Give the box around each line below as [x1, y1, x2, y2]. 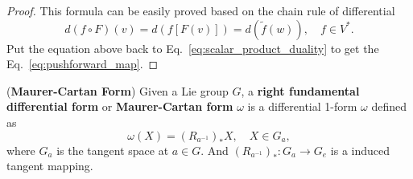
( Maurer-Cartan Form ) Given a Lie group [6, 82, 229, 99]
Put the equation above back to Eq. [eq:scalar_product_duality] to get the [6, 39, 379, 56]
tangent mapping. [6, 157, 93, 174]
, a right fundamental [241, 82, 360, 99]
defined [371, 98, 407, 115]
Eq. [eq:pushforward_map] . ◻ [6, 55, 159, 72]
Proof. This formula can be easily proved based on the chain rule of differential [6, 2, 395, 18]
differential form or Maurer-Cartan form [6, 98, 233, 115]
